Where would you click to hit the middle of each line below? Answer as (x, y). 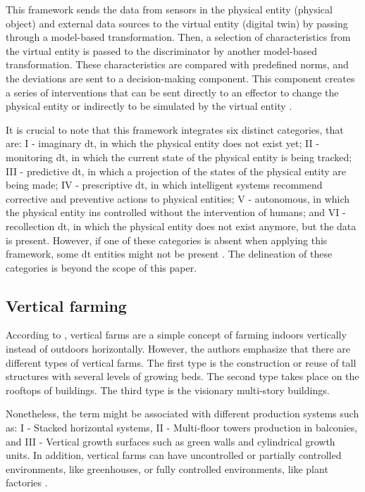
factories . (27, 482)
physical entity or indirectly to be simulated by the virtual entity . (149, 106)
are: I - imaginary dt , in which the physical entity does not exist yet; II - (162, 143)
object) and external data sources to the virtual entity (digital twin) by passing (177, 23)
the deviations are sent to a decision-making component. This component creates (180, 78)
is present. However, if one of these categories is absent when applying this (167, 240)
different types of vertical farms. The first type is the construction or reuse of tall (181, 362)
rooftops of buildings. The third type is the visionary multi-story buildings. (168, 390)
